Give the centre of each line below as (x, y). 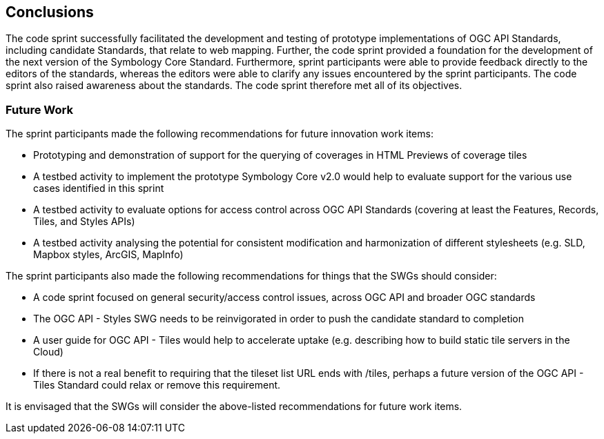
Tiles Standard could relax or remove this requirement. (157, 385)
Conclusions (50, 12)
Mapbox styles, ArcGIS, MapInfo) (108, 255)
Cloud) (48, 352)
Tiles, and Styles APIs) (84, 222)
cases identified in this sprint (99, 188)
